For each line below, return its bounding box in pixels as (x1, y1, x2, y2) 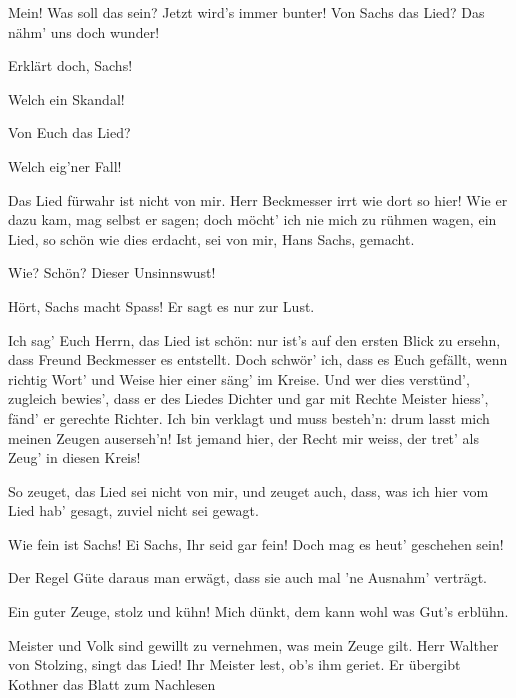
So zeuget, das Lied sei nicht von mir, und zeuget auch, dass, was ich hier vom (8, 480, 489, 501)
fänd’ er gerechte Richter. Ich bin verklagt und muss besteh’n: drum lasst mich (8, 407, 490, 428)
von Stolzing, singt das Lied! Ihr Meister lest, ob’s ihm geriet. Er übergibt (8, 654, 461, 675)
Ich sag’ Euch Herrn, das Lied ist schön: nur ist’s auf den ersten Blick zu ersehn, (8, 329, 501, 350)
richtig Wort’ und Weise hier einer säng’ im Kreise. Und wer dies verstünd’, (8, 368, 470, 389)
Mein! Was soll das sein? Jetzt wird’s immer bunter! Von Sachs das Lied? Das (8, 2, 485, 22)
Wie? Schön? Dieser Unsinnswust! (8, 262, 216, 283)
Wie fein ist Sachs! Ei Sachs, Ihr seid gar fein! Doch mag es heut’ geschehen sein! (8, 533, 504, 554)
